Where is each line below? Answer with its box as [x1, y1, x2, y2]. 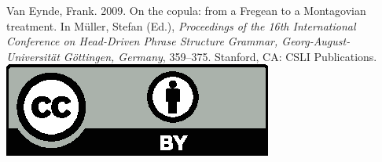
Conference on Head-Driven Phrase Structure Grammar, [6, 33, 278, 49]
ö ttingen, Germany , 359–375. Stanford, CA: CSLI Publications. [72, 48, 377, 64]
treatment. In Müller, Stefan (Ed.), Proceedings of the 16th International [6, 17, 356, 34]
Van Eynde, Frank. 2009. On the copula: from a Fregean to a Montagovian [6, 2, 366, 18]
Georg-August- [281, 33, 351, 49]
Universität [6, 48, 60, 64]
